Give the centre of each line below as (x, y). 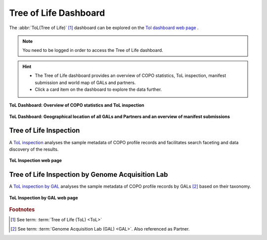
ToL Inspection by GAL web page (44, 198)
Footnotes (22, 210)
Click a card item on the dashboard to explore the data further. (98, 89)
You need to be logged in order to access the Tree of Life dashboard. (93, 50)
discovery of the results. (34, 149)
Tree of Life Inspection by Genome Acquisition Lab (89, 175)
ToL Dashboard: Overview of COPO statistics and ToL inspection (77, 105)
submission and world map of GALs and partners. (85, 82)
